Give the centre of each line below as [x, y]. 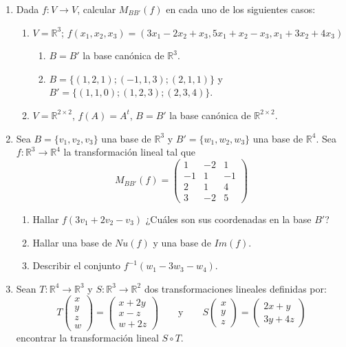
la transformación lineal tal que [130, 152]
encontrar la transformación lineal [87, 337]
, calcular [97, 9]
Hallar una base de [72, 242]
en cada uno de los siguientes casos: [241, 9]
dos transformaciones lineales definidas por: [235, 288]
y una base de [182, 242]
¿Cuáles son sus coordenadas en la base [228, 219]
